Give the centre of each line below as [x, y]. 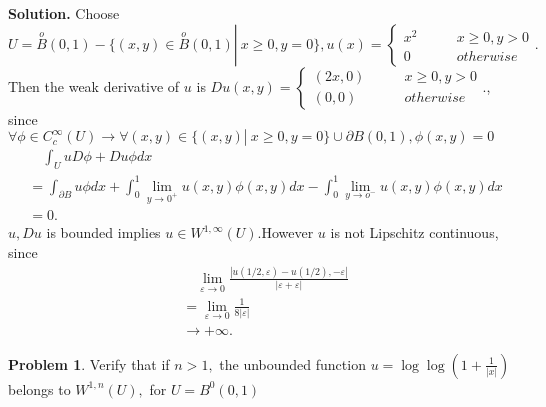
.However [285, 232]
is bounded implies [103, 232]
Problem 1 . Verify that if [89, 363]
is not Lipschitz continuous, [414, 232]
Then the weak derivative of [94, 85]
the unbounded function [292, 363]
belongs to [39, 388]
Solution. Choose [64, 13]
